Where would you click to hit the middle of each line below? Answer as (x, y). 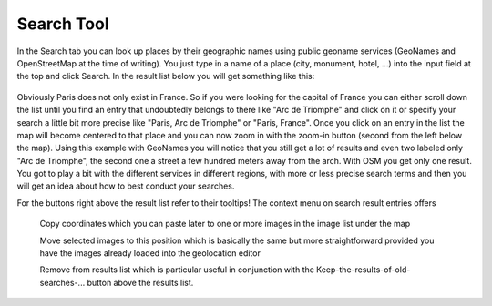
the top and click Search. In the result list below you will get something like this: (166, 76)
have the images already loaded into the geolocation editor (150, 253)
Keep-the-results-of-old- (363, 270)
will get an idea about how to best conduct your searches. (126, 186)
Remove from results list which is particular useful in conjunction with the (177, 270)
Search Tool (63, 24)
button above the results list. (140, 282)
